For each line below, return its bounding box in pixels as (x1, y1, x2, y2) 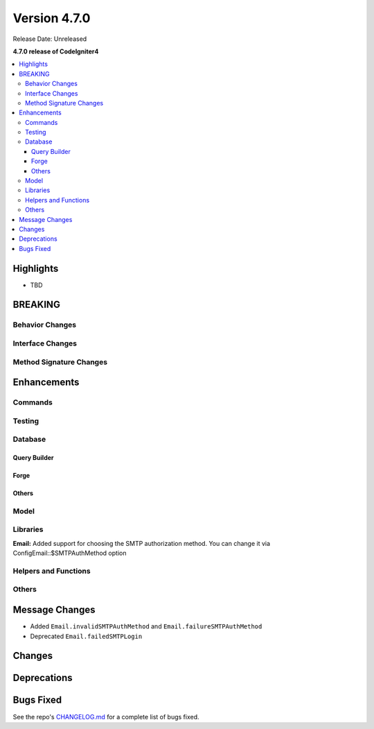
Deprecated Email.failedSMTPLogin (30, 632, 143, 640)
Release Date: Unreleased (12, 35, 87, 43)
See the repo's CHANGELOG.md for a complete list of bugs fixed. (12, 712, 200, 721)
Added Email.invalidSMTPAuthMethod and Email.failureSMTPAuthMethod (30, 622, 262, 631)
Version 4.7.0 (12, 10, 91, 26)
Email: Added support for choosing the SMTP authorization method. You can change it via (12, 539, 270, 547)
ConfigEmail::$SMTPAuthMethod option (12, 549, 127, 558)
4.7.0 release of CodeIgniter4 (12, 47, 99, 55)
